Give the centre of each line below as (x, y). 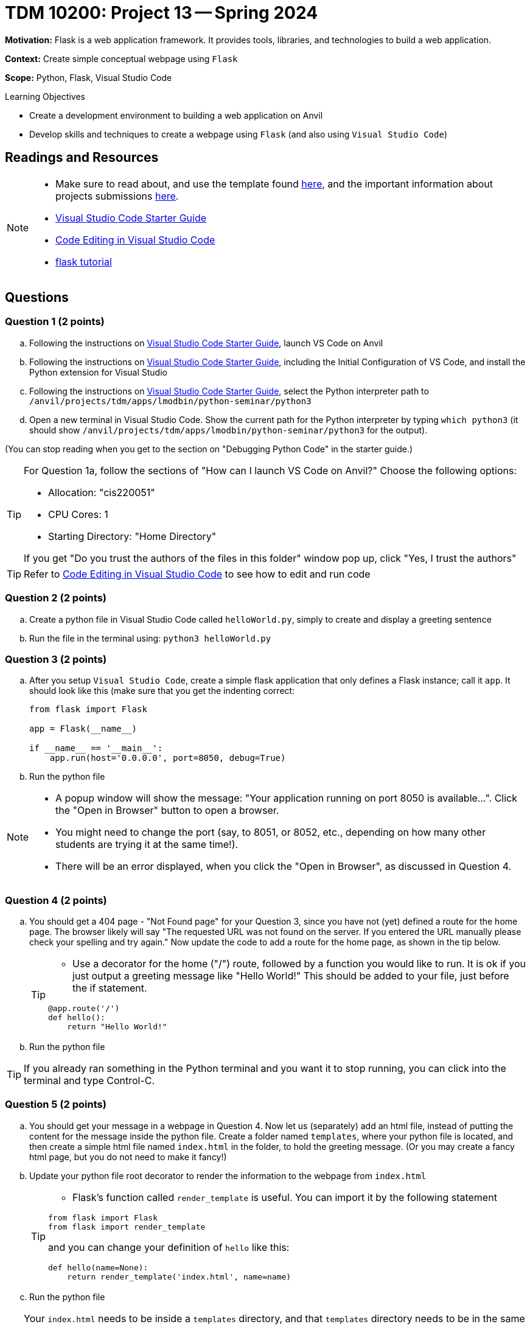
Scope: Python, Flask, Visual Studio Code (89, 77)
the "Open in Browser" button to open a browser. (167, 811)
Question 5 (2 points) (56, 1105)
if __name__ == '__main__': (96, 748)
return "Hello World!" (117, 1027)
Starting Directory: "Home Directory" (132, 536)
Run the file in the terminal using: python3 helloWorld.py (150, 638)
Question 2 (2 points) (56, 598)
